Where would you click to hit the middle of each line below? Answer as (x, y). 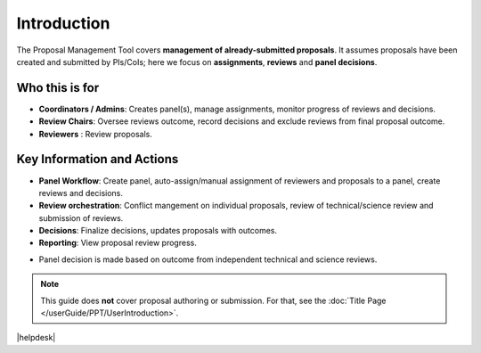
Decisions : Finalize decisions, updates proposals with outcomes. (158, 231)
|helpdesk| (36, 338)
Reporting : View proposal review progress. (118, 243)
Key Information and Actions (98, 159)
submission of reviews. (81, 218)
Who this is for (58, 88)
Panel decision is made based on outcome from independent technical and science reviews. (208, 259)
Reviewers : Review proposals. (96, 134)
